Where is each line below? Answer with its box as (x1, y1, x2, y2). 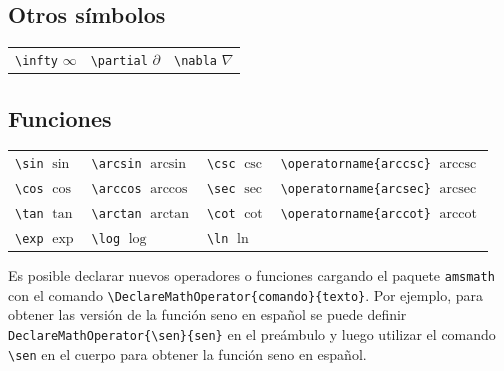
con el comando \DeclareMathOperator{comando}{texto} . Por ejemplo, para (8, 284, 483, 305)
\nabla (174, 53, 217, 68)
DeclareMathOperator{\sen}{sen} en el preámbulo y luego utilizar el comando (8, 323, 496, 344)
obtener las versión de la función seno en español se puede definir (8, 304, 407, 325)
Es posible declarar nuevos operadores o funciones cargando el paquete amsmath (8, 264, 495, 285)
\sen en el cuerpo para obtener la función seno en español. (8, 343, 367, 364)
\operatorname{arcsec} (280, 181, 432, 196)
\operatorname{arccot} (280, 206, 432, 221)
